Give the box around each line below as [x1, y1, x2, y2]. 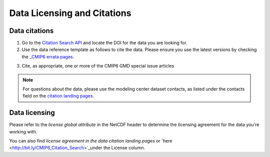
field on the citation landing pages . [22, 93, 94, 99]
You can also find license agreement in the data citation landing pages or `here [9, 138, 172, 144]
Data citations [9, 26, 54, 35]
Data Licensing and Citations [9, 7, 131, 18]
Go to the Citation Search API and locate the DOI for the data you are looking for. [21, 40, 187, 46]
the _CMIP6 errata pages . [21, 53, 74, 59]
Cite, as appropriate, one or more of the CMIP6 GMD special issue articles [21, 63, 174, 69]
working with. [9, 128, 37, 134]
